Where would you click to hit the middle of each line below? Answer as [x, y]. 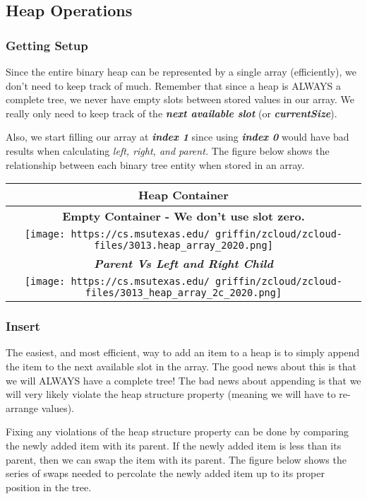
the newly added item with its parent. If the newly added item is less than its [174, 445]
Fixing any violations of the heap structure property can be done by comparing [177, 432]
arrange [22, 407]
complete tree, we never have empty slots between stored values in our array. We [180, 99]
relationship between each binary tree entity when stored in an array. [155, 164]
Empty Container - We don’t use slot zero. [183, 216]
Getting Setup [47, 45]
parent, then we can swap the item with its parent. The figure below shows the [176, 459]
